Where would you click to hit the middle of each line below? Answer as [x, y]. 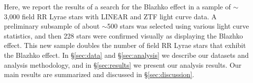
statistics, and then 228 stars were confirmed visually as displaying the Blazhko [124, 35]
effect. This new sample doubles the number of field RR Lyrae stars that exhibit [125, 45]
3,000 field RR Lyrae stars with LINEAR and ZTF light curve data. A [111, 16]
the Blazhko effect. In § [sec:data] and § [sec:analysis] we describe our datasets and [126, 55]
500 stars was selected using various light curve [178, 26]
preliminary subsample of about [52, 26]
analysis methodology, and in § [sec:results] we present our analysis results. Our [123, 64]
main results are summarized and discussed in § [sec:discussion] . [99, 74]
